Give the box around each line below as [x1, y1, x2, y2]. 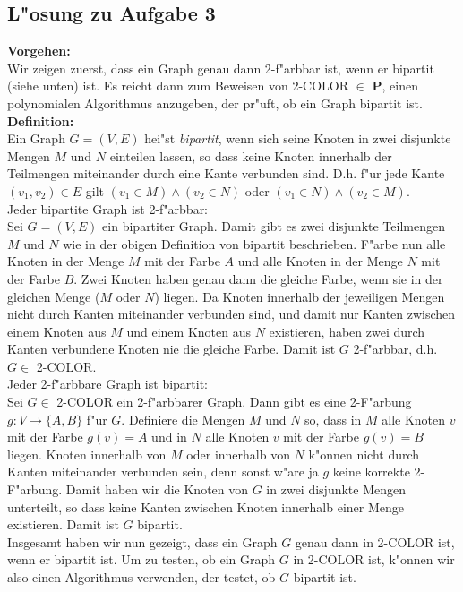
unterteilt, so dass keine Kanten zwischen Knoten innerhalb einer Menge [7, 497, 404, 516]
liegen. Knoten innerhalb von [7, 444, 167, 463]
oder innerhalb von [186, 444, 290, 463]
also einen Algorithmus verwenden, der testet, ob [7, 568, 276, 587]
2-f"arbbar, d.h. [353, 339, 438, 358]
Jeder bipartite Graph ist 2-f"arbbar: [7, 199, 209, 218]
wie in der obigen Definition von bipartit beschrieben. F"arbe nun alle [63, 234, 446, 253]
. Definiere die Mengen [121, 409, 245, 428]
